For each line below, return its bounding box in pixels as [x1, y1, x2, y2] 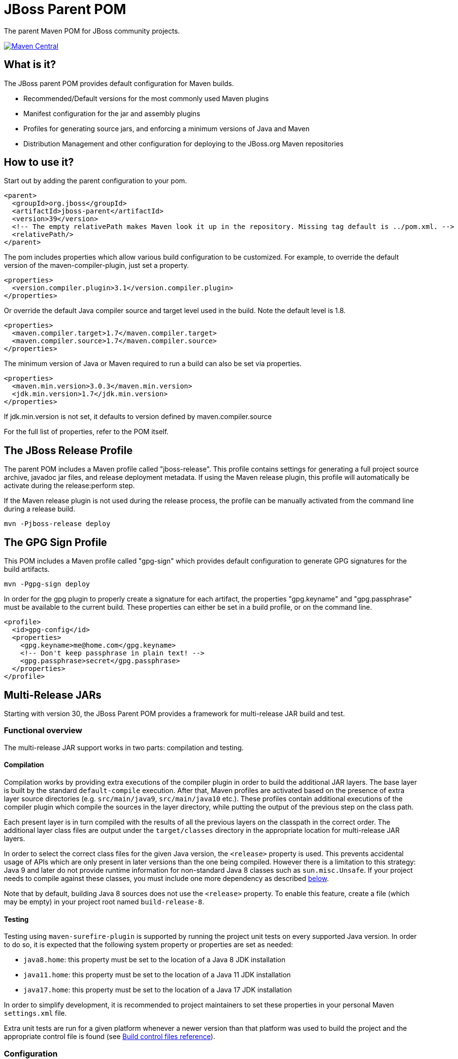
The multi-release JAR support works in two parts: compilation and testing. [4, 743, 244, 752]
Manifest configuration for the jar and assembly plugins [23, 109, 201, 118]
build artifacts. [4, 565, 50, 574]
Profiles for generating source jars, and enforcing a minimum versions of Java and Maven [23, 124, 310, 133]
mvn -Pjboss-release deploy [4, 520, 111, 528]
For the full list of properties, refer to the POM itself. [4, 427, 169, 436]
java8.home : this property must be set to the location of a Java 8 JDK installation [23, 955, 286, 964]
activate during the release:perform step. [4, 481, 135, 490]
